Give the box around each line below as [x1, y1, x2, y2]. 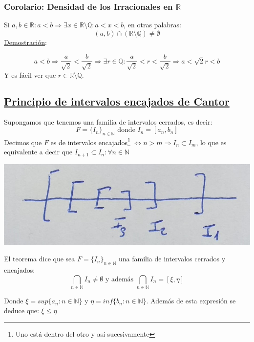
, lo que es [196, 137, 227, 147]
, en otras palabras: [124, 20, 181, 30]
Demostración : [4, 37, 47, 47]
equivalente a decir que [4, 147, 73, 157]
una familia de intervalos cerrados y [119, 254, 226, 264]
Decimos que [4, 137, 42, 147]
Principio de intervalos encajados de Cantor [4, 93, 230, 108]
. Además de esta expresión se [146, 296, 236, 306]
